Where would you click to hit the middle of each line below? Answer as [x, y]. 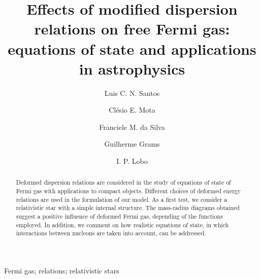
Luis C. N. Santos [132, 93]
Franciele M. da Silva [132, 127]
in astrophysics [132, 68]
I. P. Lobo [132, 161]
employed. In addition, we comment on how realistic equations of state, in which [122, 224]
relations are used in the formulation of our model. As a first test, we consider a [122, 199]
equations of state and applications [132, 48]
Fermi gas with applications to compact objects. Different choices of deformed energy [128, 191]
